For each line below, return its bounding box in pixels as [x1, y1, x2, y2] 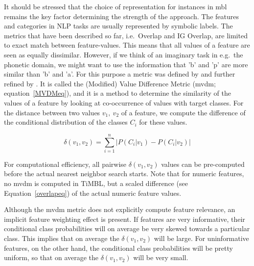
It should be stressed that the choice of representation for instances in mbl [4, 1, 227, 11]
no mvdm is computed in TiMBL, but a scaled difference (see [4, 178, 188, 188]
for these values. [139, 117, 187, 127]
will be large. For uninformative [154, 233, 249, 243]
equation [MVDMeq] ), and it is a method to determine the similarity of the [4, 88, 231, 98]
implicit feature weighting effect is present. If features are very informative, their [4, 213, 245, 224]
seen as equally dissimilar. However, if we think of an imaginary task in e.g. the [4, 49, 243, 59]
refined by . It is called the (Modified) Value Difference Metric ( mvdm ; [4, 78, 216, 88]
